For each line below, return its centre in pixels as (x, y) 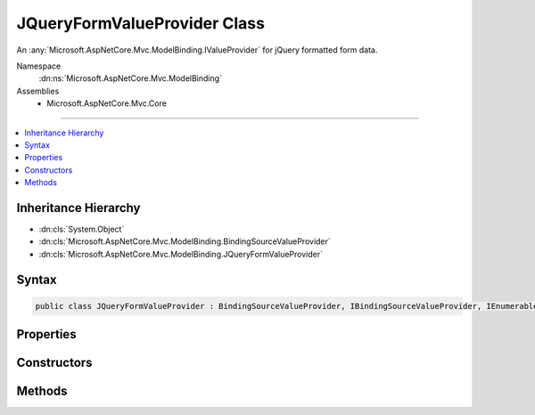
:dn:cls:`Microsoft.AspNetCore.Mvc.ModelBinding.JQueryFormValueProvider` (181, 254)
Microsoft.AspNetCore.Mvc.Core (107, 103)
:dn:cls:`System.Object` (82, 229)
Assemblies (38, 91)
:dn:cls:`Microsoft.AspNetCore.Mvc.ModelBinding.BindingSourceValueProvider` (185, 241)
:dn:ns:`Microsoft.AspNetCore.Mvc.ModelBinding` (131, 78)
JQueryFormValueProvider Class (140, 23)
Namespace (39, 66)
